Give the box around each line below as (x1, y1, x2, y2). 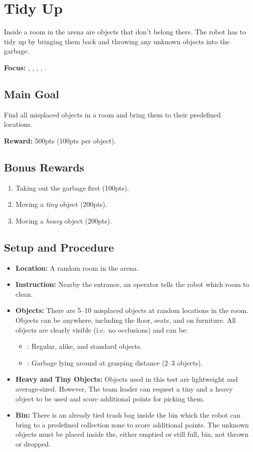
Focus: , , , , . (4, 62, 47, 72)
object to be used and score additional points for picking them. (15, 393, 205, 403)
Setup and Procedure (4, 239, 114, 254)
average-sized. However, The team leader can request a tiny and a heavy (15, 384, 233, 394)
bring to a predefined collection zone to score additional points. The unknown (15, 419, 249, 429)
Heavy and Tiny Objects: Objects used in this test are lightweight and (15, 374, 238, 384)
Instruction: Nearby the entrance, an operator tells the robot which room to (15, 279, 250, 289)
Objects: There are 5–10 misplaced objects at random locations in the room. (15, 305, 249, 315)
